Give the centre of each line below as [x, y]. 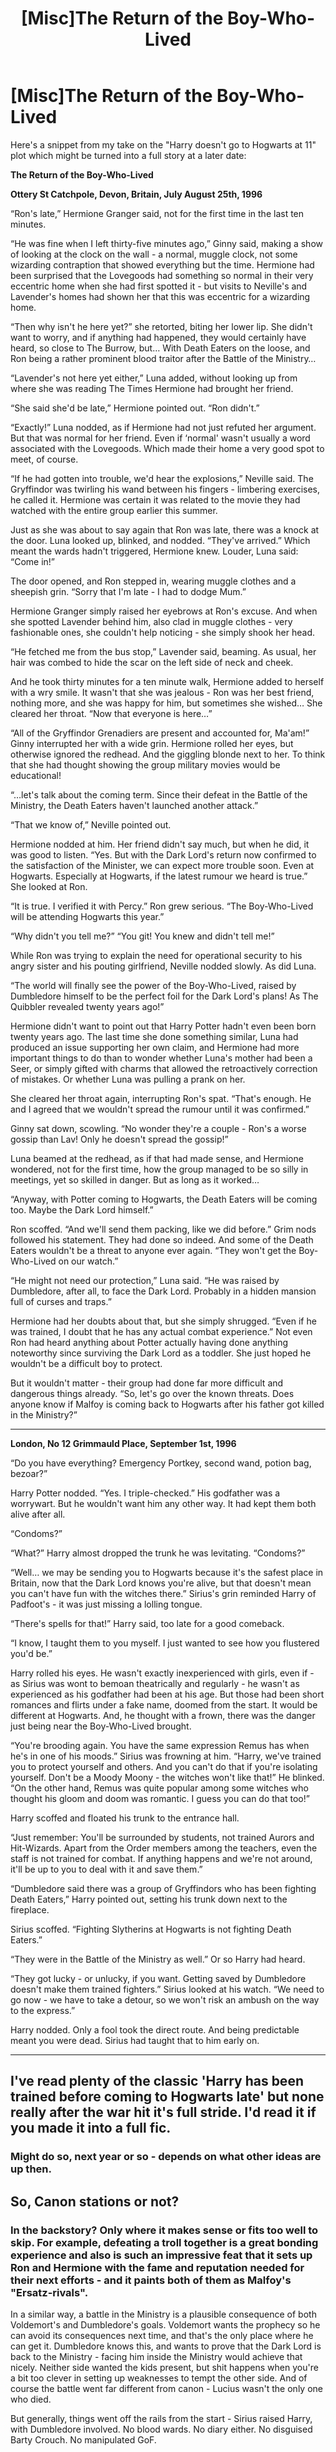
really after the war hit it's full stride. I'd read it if [163, 2112]
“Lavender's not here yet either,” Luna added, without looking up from [154, 378]
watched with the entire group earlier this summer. [114, 510]
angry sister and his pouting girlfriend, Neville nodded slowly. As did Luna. [163, 966]
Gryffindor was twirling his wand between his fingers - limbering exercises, [165, 489]
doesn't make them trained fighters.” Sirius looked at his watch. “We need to [167, 1989]
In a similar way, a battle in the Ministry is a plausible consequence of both [163, 2314]
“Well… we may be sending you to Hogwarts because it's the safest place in [167, 1572]
